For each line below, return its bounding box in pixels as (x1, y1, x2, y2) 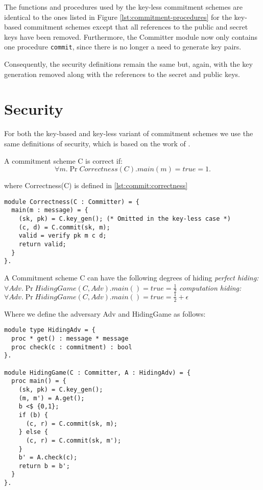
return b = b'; (18, 462, 70, 470)
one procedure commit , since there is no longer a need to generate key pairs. (4, 41, 242, 52)
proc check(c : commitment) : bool (11, 343, 132, 351)
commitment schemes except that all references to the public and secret (23, 21, 248, 32)
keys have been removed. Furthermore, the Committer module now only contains (4, 31, 257, 42)
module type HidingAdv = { (4, 326, 95, 334)
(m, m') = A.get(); (18, 394, 85, 402)
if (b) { (18, 411, 48, 419)
